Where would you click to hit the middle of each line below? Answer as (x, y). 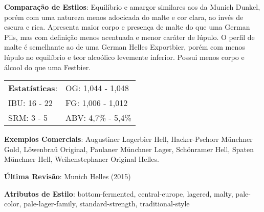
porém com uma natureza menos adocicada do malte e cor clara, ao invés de (124, 17)
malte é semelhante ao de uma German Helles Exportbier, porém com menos (125, 47)
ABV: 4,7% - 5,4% (98, 118)
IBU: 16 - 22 (30, 103)
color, (13, 204)
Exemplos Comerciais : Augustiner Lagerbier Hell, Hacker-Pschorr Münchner (128, 139)
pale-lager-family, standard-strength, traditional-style (107, 204)
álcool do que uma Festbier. (48, 67)
